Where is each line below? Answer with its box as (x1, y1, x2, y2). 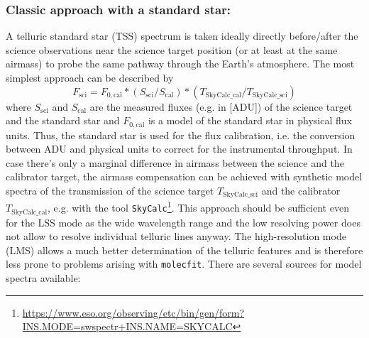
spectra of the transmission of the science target (6, 183, 214, 198)
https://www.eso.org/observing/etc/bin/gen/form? (22, 305, 245, 320)
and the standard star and (6, 113, 120, 128)
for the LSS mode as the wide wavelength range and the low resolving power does (6, 214, 360, 229)
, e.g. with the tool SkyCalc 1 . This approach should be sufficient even (48, 198, 349, 215)
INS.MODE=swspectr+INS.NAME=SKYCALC (22, 319, 233, 334)
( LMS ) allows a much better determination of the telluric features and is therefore (6, 242, 363, 257)
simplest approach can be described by (6, 70, 174, 84)
